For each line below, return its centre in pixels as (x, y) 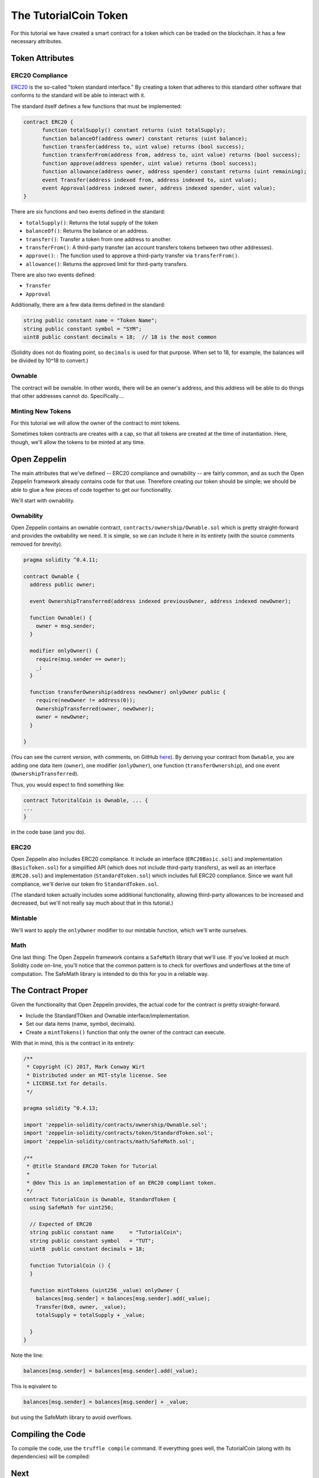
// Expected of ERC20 (61, 1224)
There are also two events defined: (53, 275)
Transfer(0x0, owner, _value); (81, 1307)
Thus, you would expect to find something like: (68, 785)
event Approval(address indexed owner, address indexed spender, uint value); (159, 188)
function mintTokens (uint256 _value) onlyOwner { (105, 1290)
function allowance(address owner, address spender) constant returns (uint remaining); (175, 172)
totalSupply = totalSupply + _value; (90, 1315)
